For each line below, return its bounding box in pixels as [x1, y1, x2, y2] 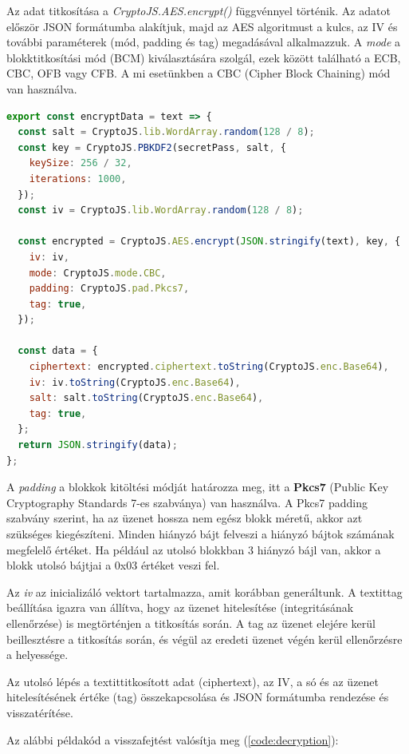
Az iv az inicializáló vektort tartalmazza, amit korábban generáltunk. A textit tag [6, 583, 403, 600]
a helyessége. [6, 646, 69, 663]
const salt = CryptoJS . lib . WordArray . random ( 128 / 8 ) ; [18, 126, 315, 138]
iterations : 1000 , [29, 173, 127, 185]
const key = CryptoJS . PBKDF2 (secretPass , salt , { [18, 141, 286, 153]
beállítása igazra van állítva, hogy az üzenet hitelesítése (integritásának [6, 599, 354, 616]
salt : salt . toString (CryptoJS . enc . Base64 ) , [29, 392, 264, 404]
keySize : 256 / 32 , [29, 157, 132, 169]
